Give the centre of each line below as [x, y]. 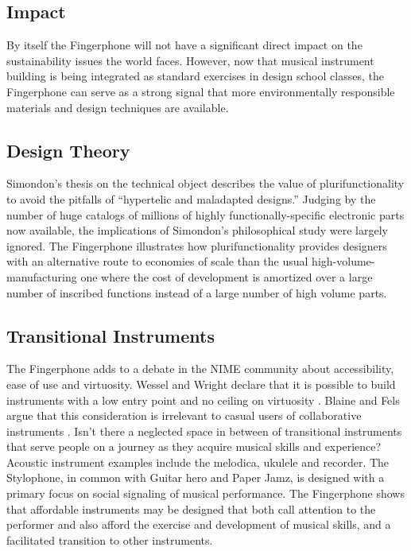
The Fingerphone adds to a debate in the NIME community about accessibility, [200, 369]
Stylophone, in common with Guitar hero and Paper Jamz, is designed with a [196, 477]
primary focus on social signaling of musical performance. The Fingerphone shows [205, 493]
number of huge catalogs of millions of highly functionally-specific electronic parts [205, 214]
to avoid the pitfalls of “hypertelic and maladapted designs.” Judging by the [191, 198]
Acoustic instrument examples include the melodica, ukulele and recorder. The [198, 462]
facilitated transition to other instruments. [110, 539]
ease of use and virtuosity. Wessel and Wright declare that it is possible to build [201, 384]
